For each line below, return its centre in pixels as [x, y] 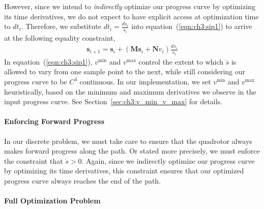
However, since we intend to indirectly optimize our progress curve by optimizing [130, 6]
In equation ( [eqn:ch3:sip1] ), [48, 61]
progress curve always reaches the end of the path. [83, 180]
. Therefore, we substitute [61, 26]
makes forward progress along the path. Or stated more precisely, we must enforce [132, 151]
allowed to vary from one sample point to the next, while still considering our [125, 71]
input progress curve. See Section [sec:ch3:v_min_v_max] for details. [113, 101]
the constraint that [34, 160]
